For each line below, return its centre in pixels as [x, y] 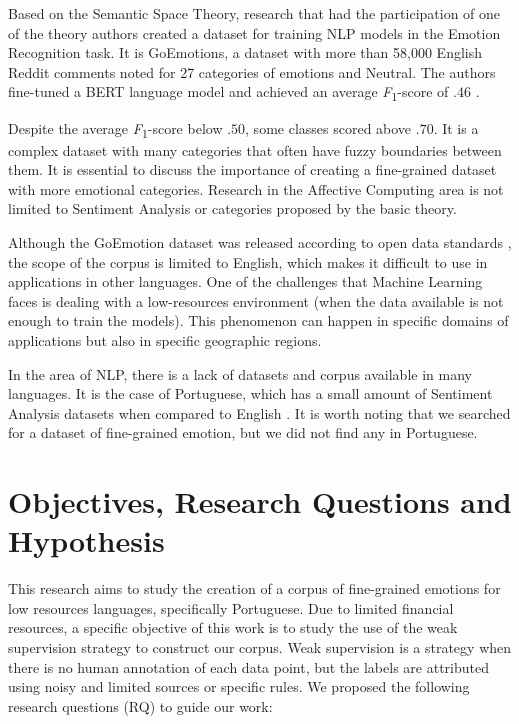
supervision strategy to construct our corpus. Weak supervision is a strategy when [260, 647]
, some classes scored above [328, 127]
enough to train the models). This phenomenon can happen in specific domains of [258, 320]
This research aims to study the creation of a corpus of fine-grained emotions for [254, 588]
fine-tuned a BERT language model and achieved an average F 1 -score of [228, 93]
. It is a [456, 127]
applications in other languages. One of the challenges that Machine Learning [245, 281]
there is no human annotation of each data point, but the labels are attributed [248, 666]
